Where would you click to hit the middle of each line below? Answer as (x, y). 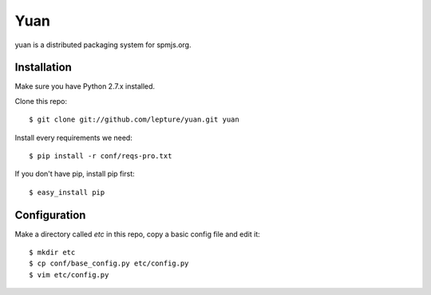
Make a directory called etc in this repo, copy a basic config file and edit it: (138, 234)
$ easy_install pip (67, 192)
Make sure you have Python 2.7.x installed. (85, 86)
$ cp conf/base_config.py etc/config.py (109, 263)
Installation (43, 68)
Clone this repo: (41, 101)
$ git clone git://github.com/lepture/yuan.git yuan (134, 120)
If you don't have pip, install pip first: (75, 174)
